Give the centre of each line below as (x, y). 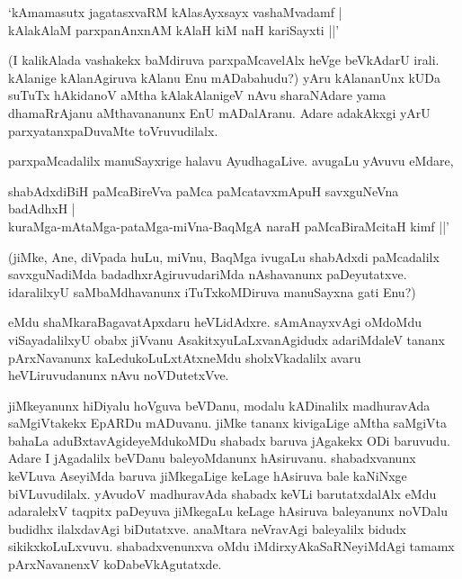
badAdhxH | (42, 208)
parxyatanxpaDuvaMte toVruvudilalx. (113, 130)
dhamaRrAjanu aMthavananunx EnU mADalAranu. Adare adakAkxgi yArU (219, 112)
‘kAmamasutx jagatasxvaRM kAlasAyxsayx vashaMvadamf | (175, 12)
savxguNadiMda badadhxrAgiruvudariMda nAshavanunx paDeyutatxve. (208, 274)
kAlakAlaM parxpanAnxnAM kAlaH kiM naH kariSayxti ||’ (174, 29)
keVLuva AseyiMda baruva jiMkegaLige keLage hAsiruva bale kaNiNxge (208, 476)
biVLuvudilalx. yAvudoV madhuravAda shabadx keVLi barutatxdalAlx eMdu (222, 493)
